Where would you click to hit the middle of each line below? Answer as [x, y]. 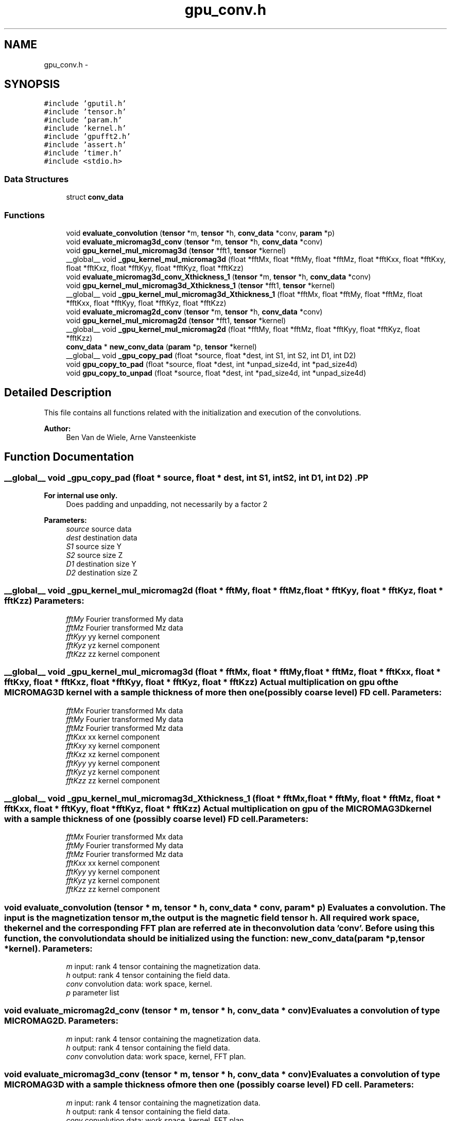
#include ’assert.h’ [85, 145]
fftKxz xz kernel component [113, 754]
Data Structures [37, 179]
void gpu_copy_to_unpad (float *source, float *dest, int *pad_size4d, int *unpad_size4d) [216, 373]
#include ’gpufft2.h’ [87, 137]
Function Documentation [69, 457]
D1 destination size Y [101, 564]
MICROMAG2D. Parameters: [61, 1021]
